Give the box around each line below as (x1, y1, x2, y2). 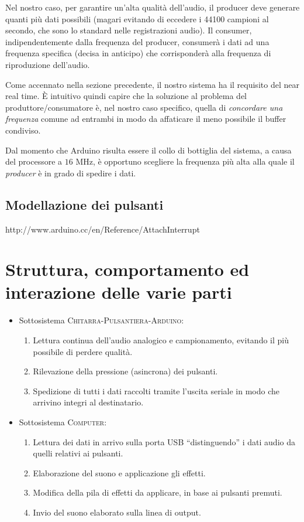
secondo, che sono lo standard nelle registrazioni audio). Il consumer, (5, 24, 252, 36)
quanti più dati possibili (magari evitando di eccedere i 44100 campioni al (5, 12, 269, 25)
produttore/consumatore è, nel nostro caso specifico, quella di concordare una (5, 101, 283, 113)
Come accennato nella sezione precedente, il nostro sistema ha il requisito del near (5, 78, 299, 90)
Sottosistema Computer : (19, 415, 107, 428)
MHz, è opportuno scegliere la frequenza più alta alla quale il (75, 155, 295, 168)
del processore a (5, 155, 63, 168)
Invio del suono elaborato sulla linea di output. (33, 506, 201, 518)
